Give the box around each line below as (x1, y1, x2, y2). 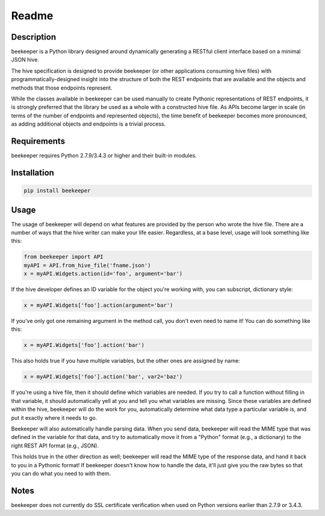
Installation (11, 167, 54, 177)
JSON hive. (11, 56, 39, 63)
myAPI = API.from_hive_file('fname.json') (23, 262, 151, 269)
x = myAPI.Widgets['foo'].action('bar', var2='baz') (23, 373, 183, 380)
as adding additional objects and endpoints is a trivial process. (11, 120, 166, 127)
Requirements (11, 136, 66, 146)
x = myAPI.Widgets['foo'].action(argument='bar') (23, 302, 173, 309)
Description (11, 32, 57, 42)
